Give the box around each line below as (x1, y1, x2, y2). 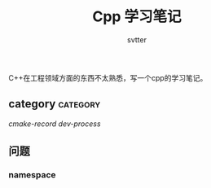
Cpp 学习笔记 (92, 7, 182, 26)
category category (8, 97, 101, 111)
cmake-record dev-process (8, 119, 101, 129)
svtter (127, 34, 147, 45)
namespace (8, 169, 56, 181)
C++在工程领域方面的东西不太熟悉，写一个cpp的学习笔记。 (8, 72, 208, 82)
